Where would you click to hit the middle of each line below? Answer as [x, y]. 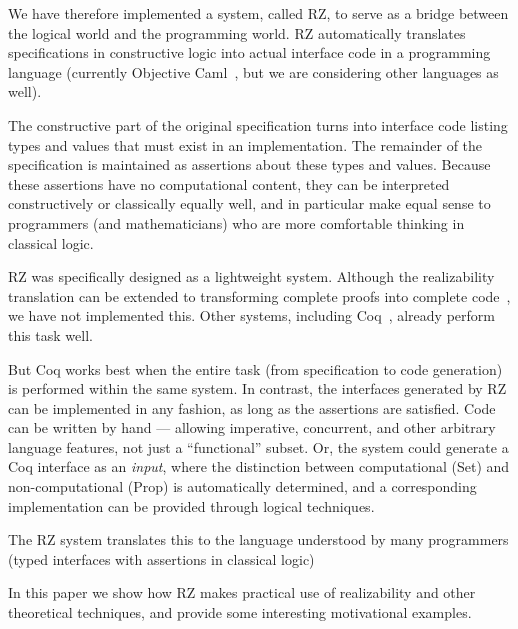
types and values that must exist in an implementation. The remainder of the [245, 144]
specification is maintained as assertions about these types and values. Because [249, 164]
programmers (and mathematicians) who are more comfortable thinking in [236, 222]
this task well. [50, 334]
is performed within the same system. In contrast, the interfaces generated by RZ [257, 388]
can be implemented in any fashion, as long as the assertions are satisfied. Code [252, 407]
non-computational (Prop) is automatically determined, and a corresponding [242, 486]
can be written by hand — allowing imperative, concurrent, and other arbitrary [252, 427]
